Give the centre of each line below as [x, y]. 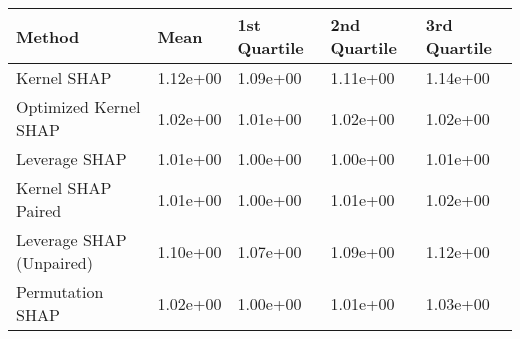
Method [48, 36]
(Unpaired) [54, 262]
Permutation [60, 291]
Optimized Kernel [78, 106]
